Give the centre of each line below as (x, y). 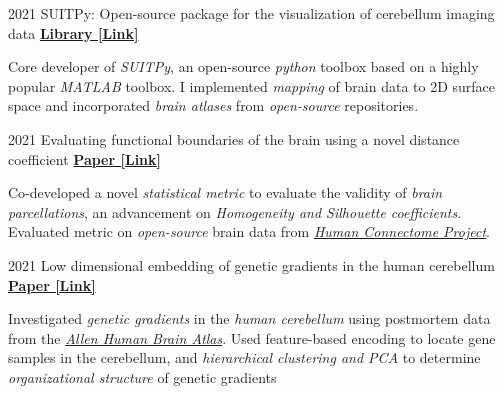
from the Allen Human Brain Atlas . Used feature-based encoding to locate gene (252, 337)
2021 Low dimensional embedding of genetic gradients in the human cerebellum (251, 264)
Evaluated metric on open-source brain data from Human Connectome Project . (249, 231)
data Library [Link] (73, 32)
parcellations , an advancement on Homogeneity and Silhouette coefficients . (235, 211)
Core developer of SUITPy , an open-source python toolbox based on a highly (243, 66)
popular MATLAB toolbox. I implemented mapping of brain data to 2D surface (252, 85)
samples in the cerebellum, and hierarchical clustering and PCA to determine (244, 357)
